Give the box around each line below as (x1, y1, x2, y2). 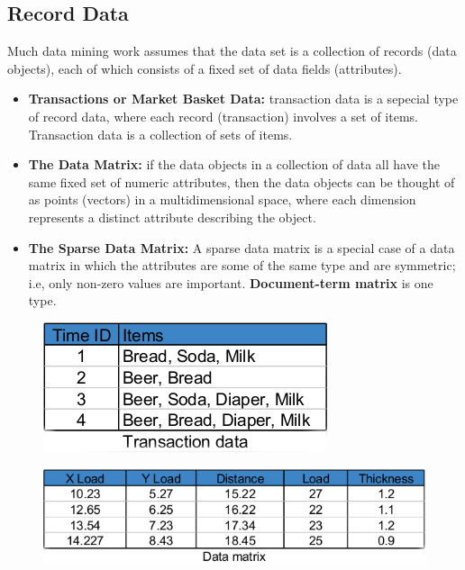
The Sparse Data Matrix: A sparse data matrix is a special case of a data (28, 238, 455, 257)
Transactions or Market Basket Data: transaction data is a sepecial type (28, 89, 459, 108)
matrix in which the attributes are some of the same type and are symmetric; (28, 256, 456, 275)
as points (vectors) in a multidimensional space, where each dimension (28, 190, 416, 209)
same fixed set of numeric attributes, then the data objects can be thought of (28, 172, 455, 191)
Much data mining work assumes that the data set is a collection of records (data (7, 41, 457, 60)
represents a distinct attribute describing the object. (28, 207, 316, 226)
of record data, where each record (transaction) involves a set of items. (28, 106, 418, 125)
